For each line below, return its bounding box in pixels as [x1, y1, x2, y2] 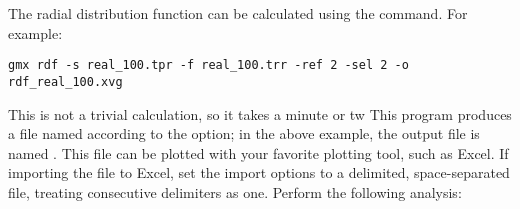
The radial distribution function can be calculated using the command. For [8, 3, 468, 23]
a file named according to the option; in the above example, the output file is [8, 123, 480, 144]
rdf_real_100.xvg [8, 74, 123, 89]
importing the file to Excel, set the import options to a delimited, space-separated [8, 162, 510, 183]
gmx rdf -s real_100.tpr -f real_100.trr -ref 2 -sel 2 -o [8, 58, 409, 73]
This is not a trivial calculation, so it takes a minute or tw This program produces [8, 103, 512, 124]
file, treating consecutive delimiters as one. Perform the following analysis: [8, 181, 462, 202]
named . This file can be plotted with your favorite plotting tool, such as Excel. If [8, 142, 509, 163]
